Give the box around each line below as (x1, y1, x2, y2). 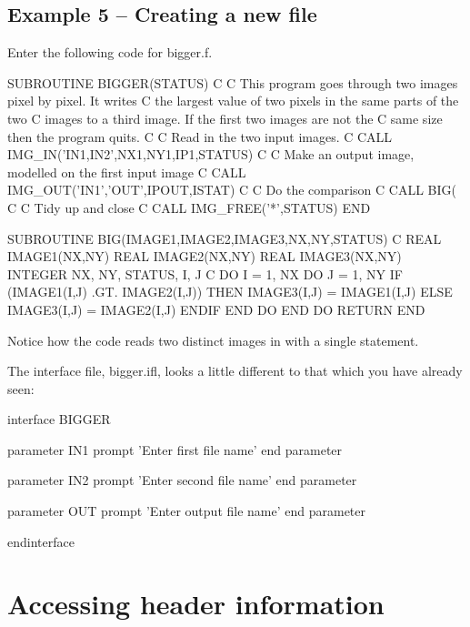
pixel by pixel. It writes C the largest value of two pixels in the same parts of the (7, 91, 459, 110)
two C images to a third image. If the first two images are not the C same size (7, 108, 443, 127)
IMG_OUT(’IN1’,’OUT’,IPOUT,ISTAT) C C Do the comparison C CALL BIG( (7, 180, 457, 199)
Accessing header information (7, 585, 385, 622)
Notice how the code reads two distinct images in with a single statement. (7, 330, 419, 349)
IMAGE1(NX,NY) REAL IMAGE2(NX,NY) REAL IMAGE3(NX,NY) (7, 247, 402, 266)
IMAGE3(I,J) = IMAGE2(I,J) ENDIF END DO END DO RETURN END (7, 299, 425, 319)
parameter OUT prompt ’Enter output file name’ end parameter (7, 501, 366, 521)
